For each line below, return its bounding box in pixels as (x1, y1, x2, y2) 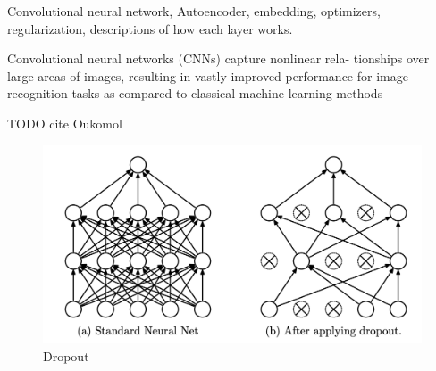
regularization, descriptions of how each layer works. (7, 19, 293, 37)
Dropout (43, 346, 89, 365)
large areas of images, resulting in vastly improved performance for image (7, 66, 408, 85)
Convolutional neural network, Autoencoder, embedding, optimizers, (7, 2, 381, 20)
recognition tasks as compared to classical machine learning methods (7, 84, 383, 103)
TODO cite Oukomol (7, 113, 122, 132)
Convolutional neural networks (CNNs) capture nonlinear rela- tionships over (7, 49, 430, 68)
